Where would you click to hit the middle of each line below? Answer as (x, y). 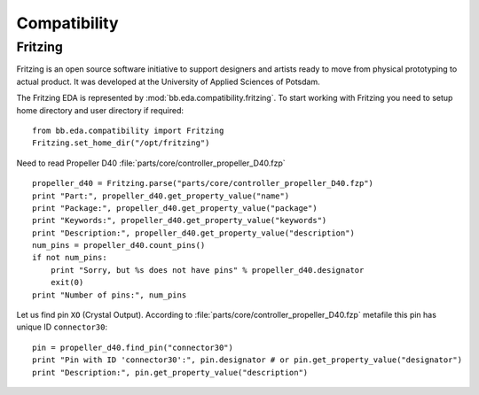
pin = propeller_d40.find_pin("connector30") (133, 347)
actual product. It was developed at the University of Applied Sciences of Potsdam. (168, 81)
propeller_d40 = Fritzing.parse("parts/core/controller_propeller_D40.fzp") (203, 183)
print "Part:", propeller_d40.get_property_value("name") (161, 196)
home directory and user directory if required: (100, 110)
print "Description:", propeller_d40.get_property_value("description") (193, 233)
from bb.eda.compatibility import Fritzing (128, 130)
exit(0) (67, 283)
